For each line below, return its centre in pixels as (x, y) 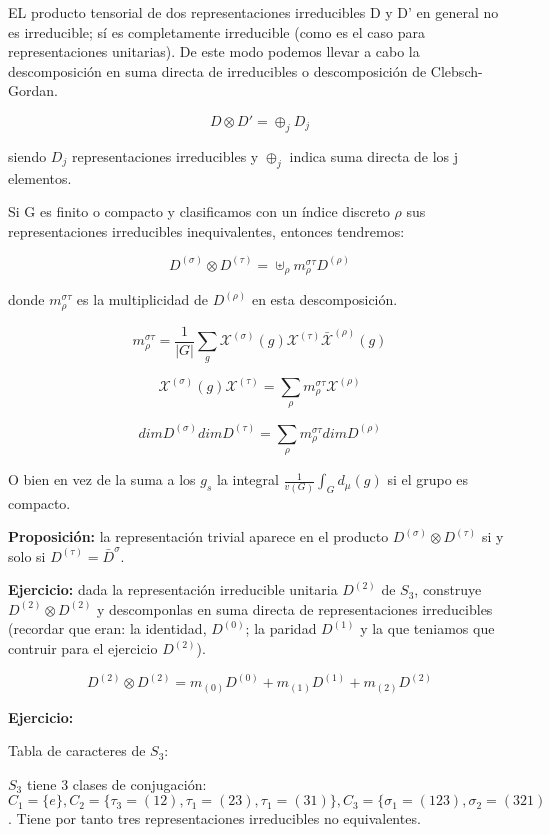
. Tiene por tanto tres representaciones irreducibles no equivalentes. (214, 818)
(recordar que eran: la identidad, (107, 628)
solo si (27, 555)
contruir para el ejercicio (83, 648)
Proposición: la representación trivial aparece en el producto (198, 536)
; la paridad (281, 628)
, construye (448, 589)
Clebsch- (456, 70)
